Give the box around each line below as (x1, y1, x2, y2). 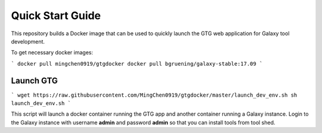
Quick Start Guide (11, 9, 101, 22)
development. (11, 38, 45, 45)
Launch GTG (11, 75, 58, 86)
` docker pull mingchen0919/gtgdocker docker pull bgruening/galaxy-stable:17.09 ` (11, 60, 263, 67)
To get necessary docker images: (11, 49, 94, 56)
